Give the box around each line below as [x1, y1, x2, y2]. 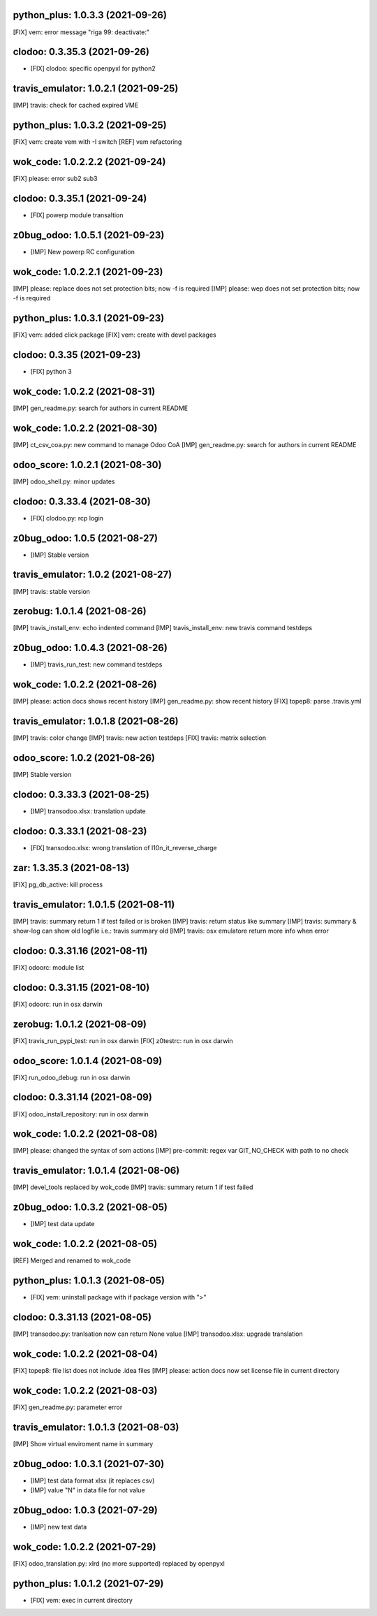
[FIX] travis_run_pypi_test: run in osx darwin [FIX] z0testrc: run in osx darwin [13, 1036, 233, 1044]
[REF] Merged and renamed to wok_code [13, 1256, 131, 1265]
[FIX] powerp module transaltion [30, 211, 124, 219]
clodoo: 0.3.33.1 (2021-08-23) [13, 825, 147, 837]
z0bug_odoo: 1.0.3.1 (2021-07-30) [13, 1457, 165, 1470]
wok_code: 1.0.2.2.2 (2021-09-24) [13, 156, 166, 168]
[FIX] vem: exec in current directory [30, 1596, 133, 1604]
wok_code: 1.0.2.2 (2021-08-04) [13, 1348, 158, 1360]
